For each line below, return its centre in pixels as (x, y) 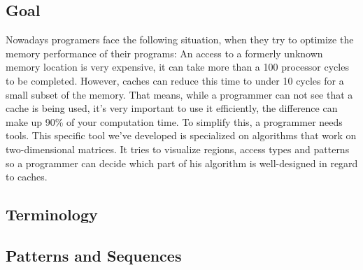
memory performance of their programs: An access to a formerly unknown (164, 53)
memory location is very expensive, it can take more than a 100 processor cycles (177, 67)
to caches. (27, 177)
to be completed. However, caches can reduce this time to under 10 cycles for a (175, 80)
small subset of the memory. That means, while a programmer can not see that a (179, 94)
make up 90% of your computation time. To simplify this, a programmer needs (174, 121)
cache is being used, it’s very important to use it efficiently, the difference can (172, 108)
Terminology (52, 214)
